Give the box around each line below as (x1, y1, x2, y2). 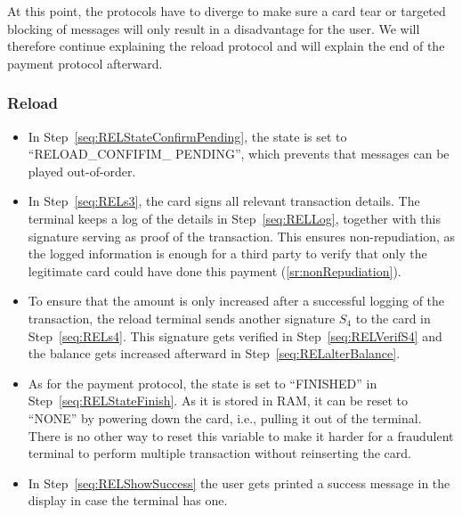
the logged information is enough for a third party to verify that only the (28, 244, 427, 263)
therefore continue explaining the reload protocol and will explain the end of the (7, 37, 445, 55)
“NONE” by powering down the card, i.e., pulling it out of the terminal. (28, 408, 422, 427)
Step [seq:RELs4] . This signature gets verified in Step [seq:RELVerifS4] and (28, 326, 442, 345)
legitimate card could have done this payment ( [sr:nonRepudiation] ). (28, 261, 401, 280)
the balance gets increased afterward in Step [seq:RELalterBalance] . (28, 344, 401, 363)
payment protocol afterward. (7, 53, 163, 72)
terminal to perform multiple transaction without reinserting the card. (28, 444, 411, 462)
